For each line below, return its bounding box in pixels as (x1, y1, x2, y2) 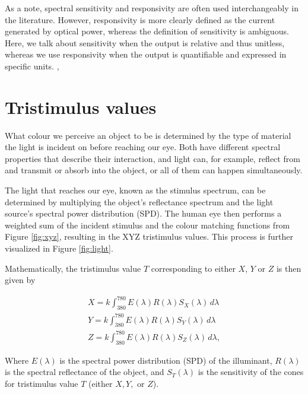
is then (276, 262, 301, 274)
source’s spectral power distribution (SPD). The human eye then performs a (5, 207, 282, 220)
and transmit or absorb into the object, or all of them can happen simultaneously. (5, 164, 303, 176)
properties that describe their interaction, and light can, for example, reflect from (5, 152, 300, 164)
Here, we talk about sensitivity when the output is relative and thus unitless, (5, 36, 285, 49)
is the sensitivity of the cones (198, 366, 304, 378)
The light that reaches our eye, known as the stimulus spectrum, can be (5, 184, 266, 196)
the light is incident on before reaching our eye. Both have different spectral (5, 141, 281, 153)
